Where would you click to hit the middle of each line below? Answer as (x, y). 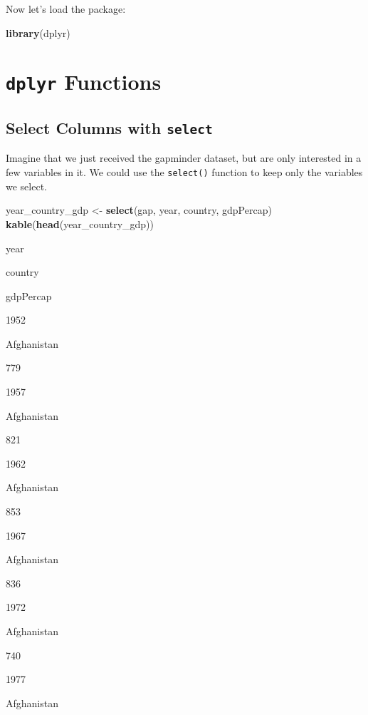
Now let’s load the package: (66, 9)
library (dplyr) (38, 32)
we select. (26, 186)
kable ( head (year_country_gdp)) (80, 223)
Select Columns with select (109, 128)
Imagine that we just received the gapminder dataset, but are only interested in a (184, 158)
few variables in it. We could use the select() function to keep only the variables (184, 172)
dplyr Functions (84, 82)
